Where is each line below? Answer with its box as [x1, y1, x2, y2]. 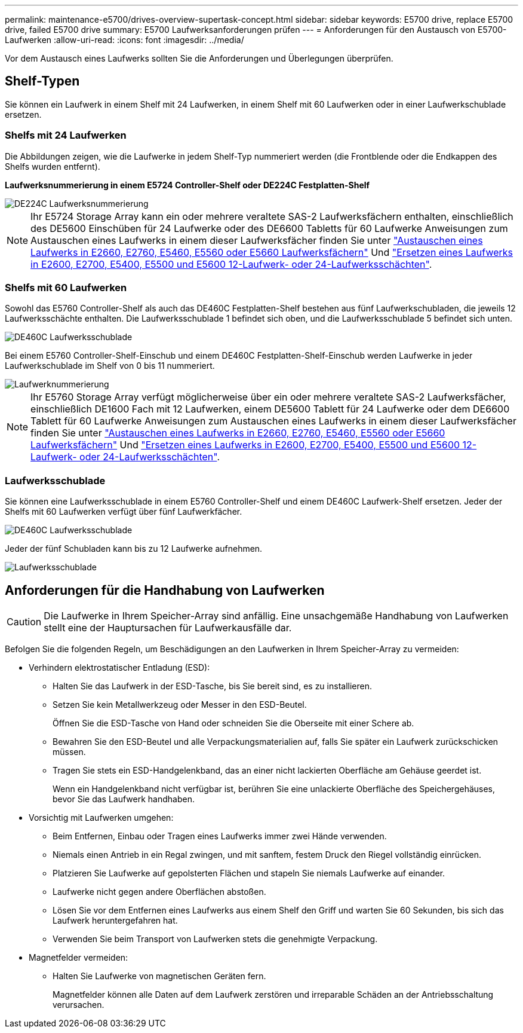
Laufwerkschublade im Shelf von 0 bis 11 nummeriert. [5, 360, 215, 371]
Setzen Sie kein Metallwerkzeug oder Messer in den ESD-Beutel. [53, 699, 307, 710]
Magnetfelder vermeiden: [29, 952, 128, 962]
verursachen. [53, 999, 104, 1010]
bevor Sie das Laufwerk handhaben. [53, 793, 195, 804]
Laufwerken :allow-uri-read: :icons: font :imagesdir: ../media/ [5, 35, 244, 45]
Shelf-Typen [5, 74, 80, 89]
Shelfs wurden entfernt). [5, 161, 100, 172]
